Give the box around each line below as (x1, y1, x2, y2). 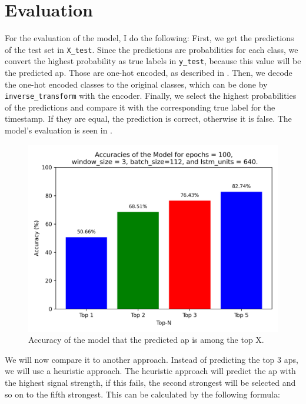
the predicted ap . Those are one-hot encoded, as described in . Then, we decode (5, 66, 292, 79)
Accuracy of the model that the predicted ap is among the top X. (28, 333, 264, 346)
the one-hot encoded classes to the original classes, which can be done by (5, 78, 268, 90)
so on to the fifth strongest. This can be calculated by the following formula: (5, 388, 280, 400)
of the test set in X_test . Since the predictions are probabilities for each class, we (5, 43, 298, 55)
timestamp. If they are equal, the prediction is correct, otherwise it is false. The (5, 112, 292, 125)
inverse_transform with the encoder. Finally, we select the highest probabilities (5, 89, 297, 102)
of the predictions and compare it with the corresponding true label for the (5, 101, 275, 113)
